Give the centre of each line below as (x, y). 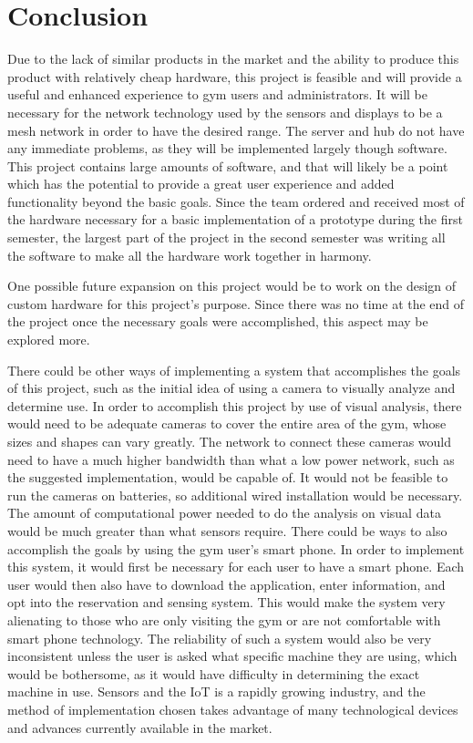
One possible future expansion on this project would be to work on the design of (232, 286)
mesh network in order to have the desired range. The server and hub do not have (236, 130)
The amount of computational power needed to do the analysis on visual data (224, 513)
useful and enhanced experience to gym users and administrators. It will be (217, 94)
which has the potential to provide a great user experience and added (201, 184)
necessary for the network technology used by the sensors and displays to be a (225, 112)
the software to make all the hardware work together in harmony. (190, 255)
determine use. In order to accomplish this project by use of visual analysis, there (235, 405)
